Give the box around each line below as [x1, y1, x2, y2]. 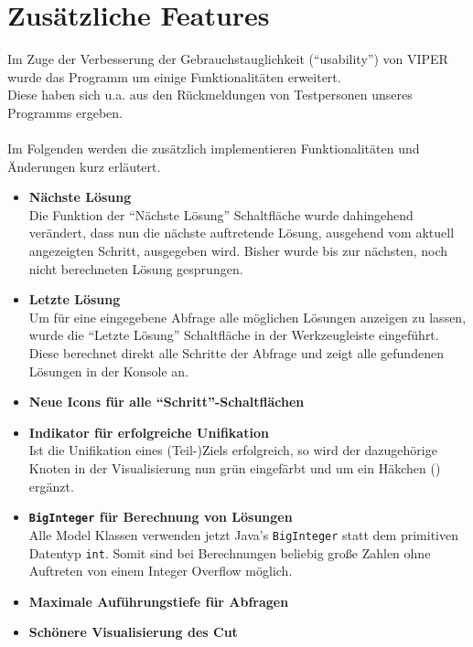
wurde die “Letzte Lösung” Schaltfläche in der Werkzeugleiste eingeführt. [28, 325, 439, 345]
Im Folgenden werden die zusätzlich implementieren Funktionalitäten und [7, 139, 420, 158]
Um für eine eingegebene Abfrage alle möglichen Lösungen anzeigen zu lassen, [28, 307, 467, 326]
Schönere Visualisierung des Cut [28, 622, 238, 642]
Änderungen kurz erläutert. [7, 156, 161, 175]
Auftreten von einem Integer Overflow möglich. [28, 561, 293, 580]
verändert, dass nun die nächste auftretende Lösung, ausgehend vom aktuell [28, 223, 455, 242]
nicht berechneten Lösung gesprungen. [28, 259, 243, 278]
